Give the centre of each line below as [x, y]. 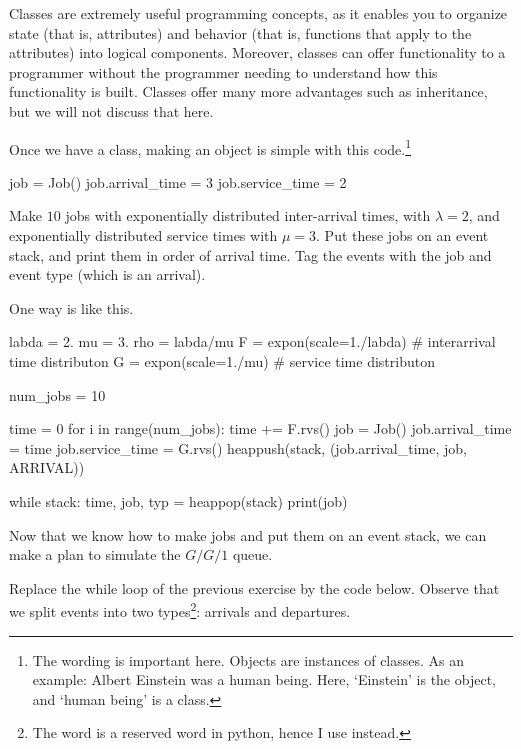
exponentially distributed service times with [143, 235]
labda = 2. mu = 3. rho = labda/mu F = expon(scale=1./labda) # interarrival [252, 341]
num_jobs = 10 [57, 394]
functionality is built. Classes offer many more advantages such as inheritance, [248, 91]
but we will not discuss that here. [111, 110]
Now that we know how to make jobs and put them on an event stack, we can [248, 534]
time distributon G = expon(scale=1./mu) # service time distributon [222, 360]
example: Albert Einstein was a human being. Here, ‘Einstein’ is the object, [264, 679]
